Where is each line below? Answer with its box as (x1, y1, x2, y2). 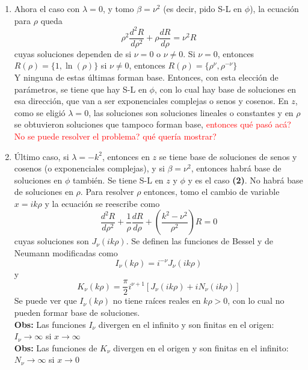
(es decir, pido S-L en (163, 2, 242, 14)
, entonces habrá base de (191, 162, 282, 174)
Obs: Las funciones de (14, 341, 97, 354)
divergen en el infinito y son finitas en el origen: (98, 318, 274, 330)
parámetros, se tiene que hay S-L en (14, 82, 147, 95)
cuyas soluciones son (14, 235, 89, 247)
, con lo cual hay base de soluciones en (154, 82, 297, 95)
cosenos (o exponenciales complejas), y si (14, 162, 165, 174)
